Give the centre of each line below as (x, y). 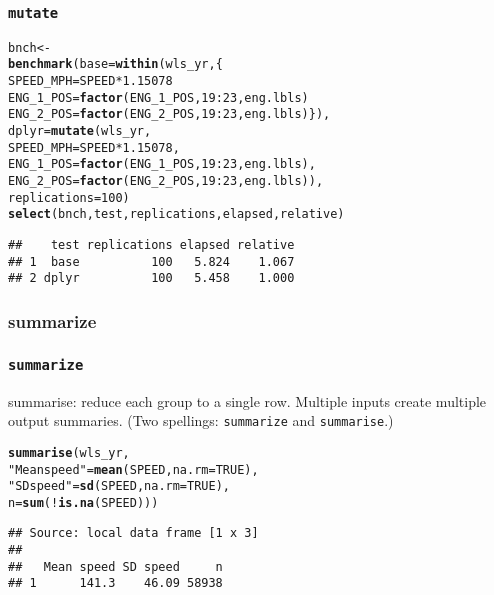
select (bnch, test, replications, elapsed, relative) (176, 214)
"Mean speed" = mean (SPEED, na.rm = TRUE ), (133, 469)
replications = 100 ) (69, 197)
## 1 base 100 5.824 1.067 (151, 261)
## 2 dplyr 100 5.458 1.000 (151, 278)
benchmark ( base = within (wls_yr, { (115, 64)
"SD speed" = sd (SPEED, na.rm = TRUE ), (119, 486)
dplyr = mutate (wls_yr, (80, 131)
